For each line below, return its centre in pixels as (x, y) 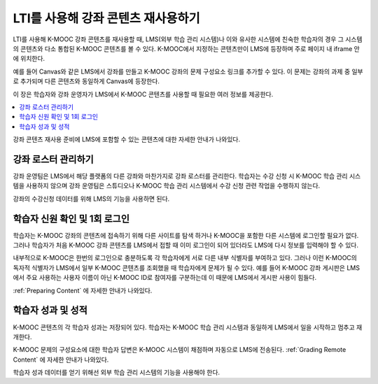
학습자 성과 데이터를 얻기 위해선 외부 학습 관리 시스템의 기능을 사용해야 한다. (117, 372)
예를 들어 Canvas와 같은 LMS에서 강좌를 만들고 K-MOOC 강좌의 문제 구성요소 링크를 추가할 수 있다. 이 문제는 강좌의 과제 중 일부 (188, 71)
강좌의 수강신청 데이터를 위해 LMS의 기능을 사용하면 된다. (91, 199)
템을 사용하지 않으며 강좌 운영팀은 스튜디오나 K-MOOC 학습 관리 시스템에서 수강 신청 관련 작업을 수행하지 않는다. (167, 186)
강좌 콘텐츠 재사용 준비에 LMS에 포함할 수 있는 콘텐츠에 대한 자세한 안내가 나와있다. (127, 139)
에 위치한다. (29, 59)
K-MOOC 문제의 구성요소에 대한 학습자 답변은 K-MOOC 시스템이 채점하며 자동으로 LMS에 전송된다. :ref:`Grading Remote (180, 350)
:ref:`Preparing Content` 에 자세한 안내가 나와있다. (83, 290)
